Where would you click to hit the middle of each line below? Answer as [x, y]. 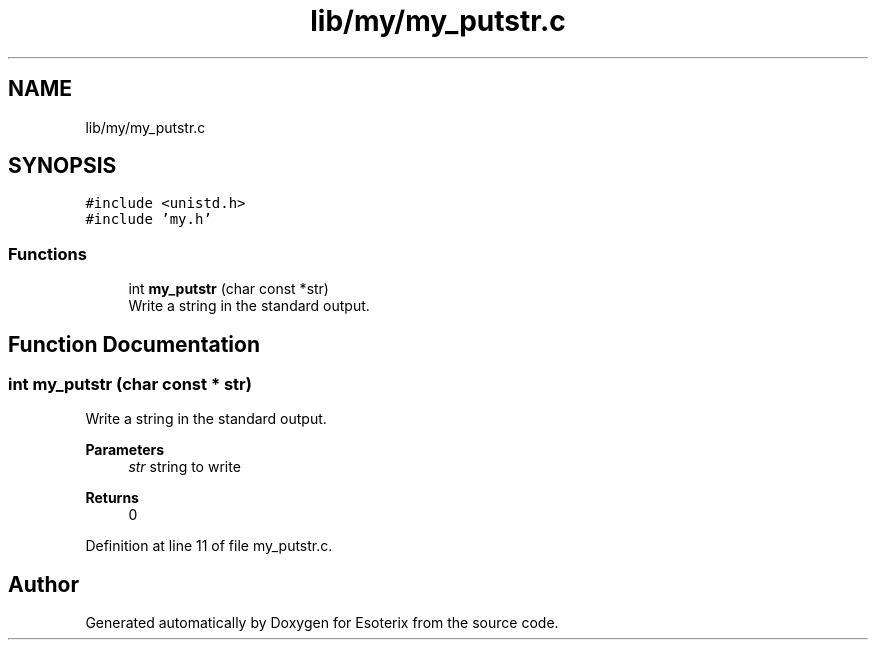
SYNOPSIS [62, 166]
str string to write [184, 467]
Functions [47, 253]
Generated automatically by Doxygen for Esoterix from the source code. [322, 623]
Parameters [125, 450]
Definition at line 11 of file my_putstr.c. [209, 546]
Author [43, 584]
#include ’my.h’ [148, 219]
